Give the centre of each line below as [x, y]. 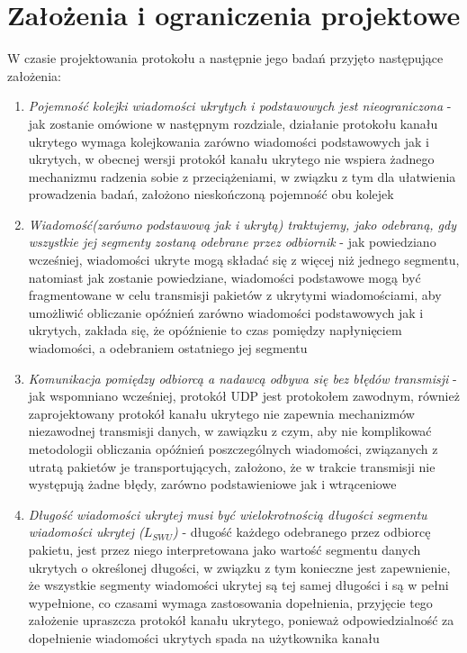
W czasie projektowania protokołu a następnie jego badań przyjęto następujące [225, 58]
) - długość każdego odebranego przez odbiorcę [302, 532]
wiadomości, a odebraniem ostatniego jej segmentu [168, 348]
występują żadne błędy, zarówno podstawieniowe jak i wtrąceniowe [212, 484]
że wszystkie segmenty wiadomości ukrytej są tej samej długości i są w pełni [238, 585]
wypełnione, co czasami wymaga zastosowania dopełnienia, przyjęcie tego [230, 602]
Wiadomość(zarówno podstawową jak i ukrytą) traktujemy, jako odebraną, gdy [242, 224]
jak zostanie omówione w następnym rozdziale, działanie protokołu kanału [233, 123]
